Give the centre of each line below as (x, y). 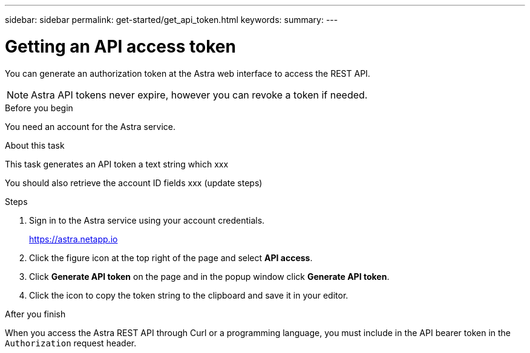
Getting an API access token (120, 46)
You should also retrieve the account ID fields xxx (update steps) (134, 183)
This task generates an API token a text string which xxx (117, 164)
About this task (35, 145)
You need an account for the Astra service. (90, 126)
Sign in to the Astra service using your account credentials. (147, 220)
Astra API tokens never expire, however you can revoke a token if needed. (199, 95)
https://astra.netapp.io (74, 239)
